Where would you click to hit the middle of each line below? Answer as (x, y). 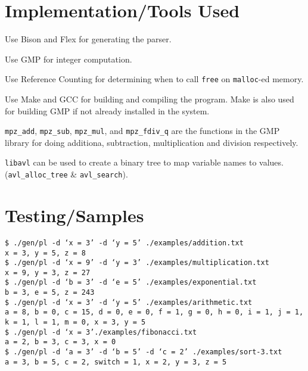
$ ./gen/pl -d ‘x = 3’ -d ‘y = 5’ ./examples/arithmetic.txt (129, 302)
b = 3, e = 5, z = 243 (50, 293)
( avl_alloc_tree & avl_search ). (66, 174)
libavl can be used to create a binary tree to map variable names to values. (144, 162)
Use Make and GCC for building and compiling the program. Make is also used (150, 99)
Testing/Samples (74, 215)
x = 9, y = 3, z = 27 (48, 272)
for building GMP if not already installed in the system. (107, 110)
